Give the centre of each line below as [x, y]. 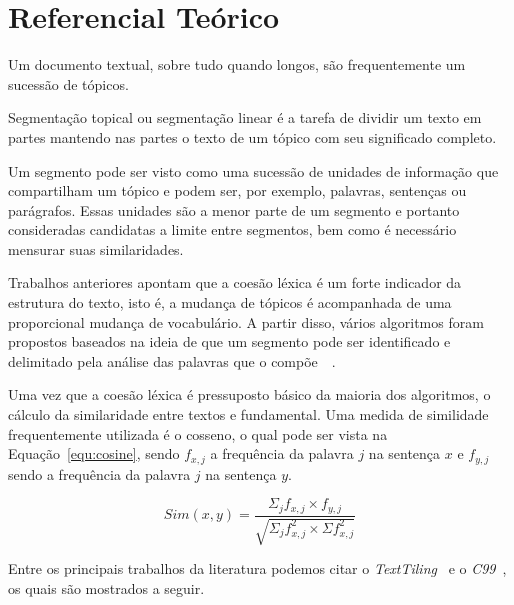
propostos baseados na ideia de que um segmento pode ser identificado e [229, 341]
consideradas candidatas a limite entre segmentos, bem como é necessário [232, 229]
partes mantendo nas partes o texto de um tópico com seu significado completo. [252, 136]
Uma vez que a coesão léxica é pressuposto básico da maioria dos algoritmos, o [249, 394]
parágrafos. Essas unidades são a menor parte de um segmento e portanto [234, 209]
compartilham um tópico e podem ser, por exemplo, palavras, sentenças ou [237, 190]
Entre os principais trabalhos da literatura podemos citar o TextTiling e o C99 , [257, 568]
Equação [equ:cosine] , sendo [94, 453]
